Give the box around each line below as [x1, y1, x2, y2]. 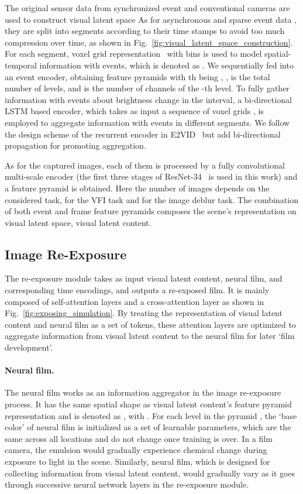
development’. [5, 341, 53, 354]
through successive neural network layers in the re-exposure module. [5, 478, 249, 490]
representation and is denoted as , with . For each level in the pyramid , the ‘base [5, 409, 297, 421]
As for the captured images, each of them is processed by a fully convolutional [5, 159, 285, 171]
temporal [5, 59, 37, 71]
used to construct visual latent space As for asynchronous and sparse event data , [5, 13, 297, 25]
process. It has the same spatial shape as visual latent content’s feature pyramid [5, 398, 292, 410]
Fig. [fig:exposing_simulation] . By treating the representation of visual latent [5, 307, 283, 319]
